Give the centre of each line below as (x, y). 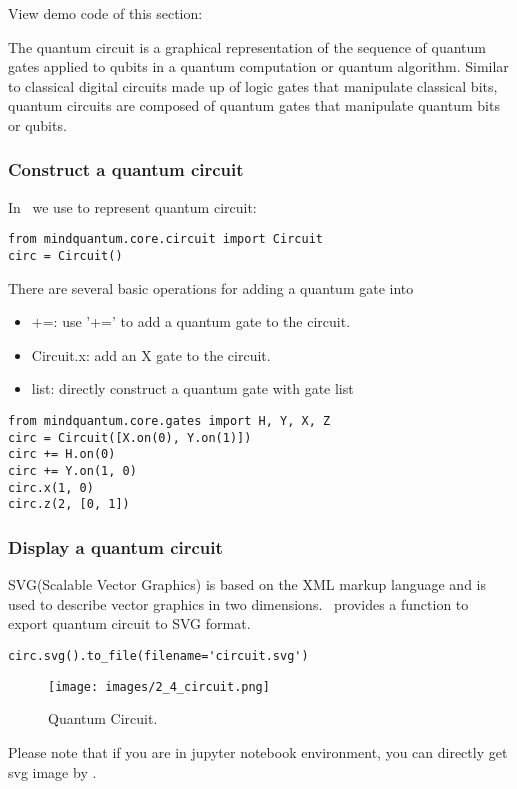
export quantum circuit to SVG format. (129, 623)
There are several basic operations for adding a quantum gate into (211, 287)
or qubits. (37, 124)
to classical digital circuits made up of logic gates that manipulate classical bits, (253, 85)
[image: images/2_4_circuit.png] (159, 686)
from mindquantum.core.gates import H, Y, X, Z (169, 421)
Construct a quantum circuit (126, 169)
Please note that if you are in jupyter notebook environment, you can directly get (258, 751)
